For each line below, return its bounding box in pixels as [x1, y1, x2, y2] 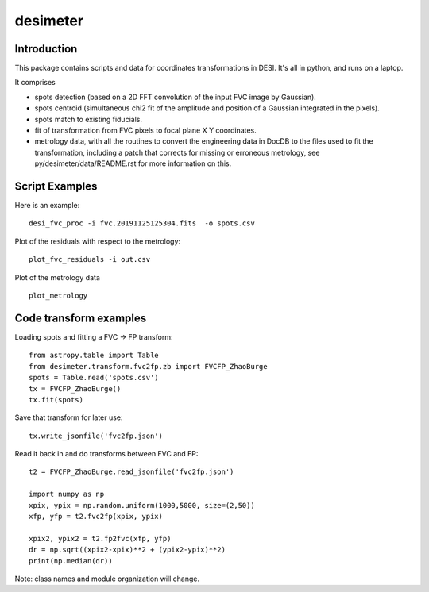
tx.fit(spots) [29, 395, 83, 404]
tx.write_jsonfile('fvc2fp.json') [29, 431, 163, 440]
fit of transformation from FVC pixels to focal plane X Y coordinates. [34, 125, 257, 135]
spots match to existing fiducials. [34, 114, 143, 124]
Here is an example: [14, 201, 80, 210]
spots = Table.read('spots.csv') [29, 373, 159, 382]
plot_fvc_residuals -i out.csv [29, 255, 151, 264]
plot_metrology [29, 291, 88, 301]
